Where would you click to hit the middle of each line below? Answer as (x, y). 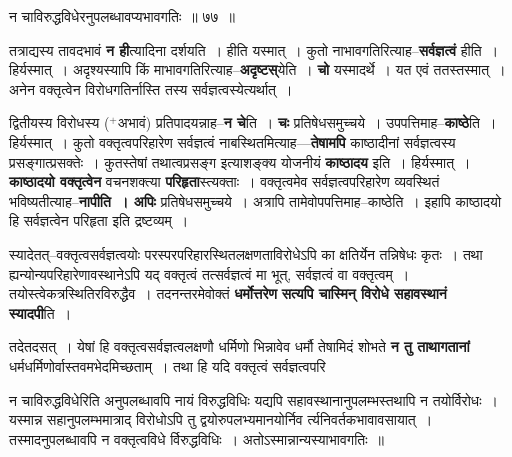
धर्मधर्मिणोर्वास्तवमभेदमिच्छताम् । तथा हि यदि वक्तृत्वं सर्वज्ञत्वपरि (167, 365)
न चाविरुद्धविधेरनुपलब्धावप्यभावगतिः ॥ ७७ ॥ (122, 16)
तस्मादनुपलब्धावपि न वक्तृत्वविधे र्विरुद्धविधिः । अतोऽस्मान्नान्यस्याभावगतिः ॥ (196, 438)
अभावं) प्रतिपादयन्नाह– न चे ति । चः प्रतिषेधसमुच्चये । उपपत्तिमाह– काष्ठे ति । (307, 122)
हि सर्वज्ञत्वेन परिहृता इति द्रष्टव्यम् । (99, 220)
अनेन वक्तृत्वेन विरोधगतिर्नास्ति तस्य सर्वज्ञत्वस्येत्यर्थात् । (151, 88)
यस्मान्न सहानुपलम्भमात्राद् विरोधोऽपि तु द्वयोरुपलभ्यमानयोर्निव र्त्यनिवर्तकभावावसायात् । (221, 419)
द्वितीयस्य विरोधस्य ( (59, 122)
